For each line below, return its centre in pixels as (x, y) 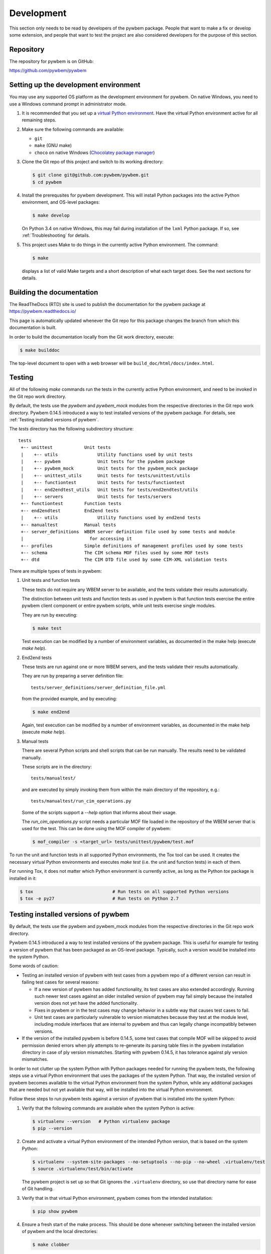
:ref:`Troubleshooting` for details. (56, 235)
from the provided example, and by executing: (70, 699)
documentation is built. (33, 328)
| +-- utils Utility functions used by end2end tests (111, 518)
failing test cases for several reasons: (60, 982)
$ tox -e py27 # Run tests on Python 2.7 (99, 898)
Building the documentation (54, 292)
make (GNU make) (53, 145)
